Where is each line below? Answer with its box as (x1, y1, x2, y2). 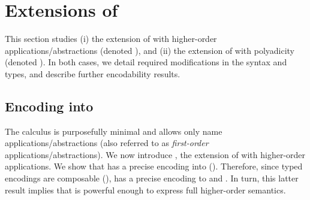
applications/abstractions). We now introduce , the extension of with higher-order (5, 148, 306, 160)
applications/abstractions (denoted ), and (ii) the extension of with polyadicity (5, 44, 295, 56)
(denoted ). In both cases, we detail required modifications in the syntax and (5, 56, 287, 68)
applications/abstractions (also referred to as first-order (5, 137, 209, 149)
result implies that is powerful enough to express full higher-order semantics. (5, 183, 286, 196)
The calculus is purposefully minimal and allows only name (5, 125, 222, 137)
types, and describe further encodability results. (5, 67, 180, 80)
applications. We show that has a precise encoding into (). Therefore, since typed (5, 160, 303, 172)
